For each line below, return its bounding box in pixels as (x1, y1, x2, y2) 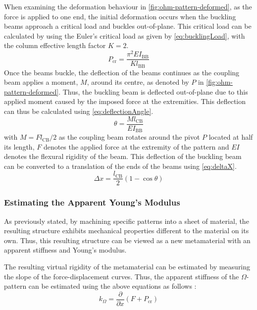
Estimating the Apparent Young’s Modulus (4, 196, 180, 208)
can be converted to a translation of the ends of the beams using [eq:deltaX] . (4, 160, 237, 171)
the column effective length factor (4, 40, 106, 51)
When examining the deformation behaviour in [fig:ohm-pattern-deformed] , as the (4, 1, 252, 11)
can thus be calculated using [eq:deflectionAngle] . (4, 105, 154, 116)
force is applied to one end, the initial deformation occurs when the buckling (4, 11, 236, 21)
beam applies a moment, (4, 77, 78, 87)
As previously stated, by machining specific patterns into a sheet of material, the (4, 215, 249, 226)
